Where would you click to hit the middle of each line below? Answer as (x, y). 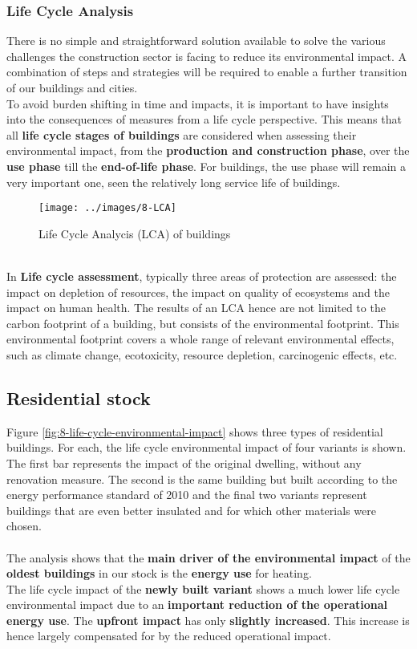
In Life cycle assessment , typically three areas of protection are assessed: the (202, 276)
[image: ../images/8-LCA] (107, 208)
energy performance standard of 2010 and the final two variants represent (187, 495)
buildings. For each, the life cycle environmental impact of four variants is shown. (206, 447)
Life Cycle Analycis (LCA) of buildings (135, 233)
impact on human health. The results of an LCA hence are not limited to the (196, 308)
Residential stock (79, 398)
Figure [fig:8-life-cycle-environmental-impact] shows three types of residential (195, 431)
